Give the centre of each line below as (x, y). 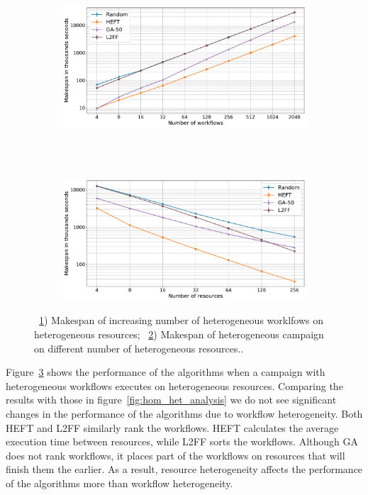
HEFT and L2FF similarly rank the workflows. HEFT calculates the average (172, 427)
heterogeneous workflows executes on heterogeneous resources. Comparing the (174, 385)
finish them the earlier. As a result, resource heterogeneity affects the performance (184, 469)
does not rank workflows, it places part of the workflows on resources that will (175, 455)
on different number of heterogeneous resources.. (139, 348)
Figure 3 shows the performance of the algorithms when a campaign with (166, 372)
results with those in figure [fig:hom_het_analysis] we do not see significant (171, 400)
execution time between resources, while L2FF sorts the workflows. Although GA (182, 441)
